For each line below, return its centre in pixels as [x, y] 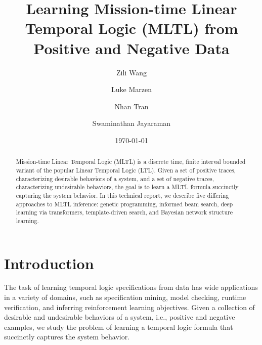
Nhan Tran [132, 106]
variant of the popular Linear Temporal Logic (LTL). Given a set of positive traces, [126, 170]
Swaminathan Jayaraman [132, 123]
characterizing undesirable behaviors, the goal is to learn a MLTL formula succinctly [127, 187]
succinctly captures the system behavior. [67, 337]
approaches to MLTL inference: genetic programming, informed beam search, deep [124, 204]
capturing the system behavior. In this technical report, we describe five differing [122, 195]
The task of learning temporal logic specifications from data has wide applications [131, 287]
